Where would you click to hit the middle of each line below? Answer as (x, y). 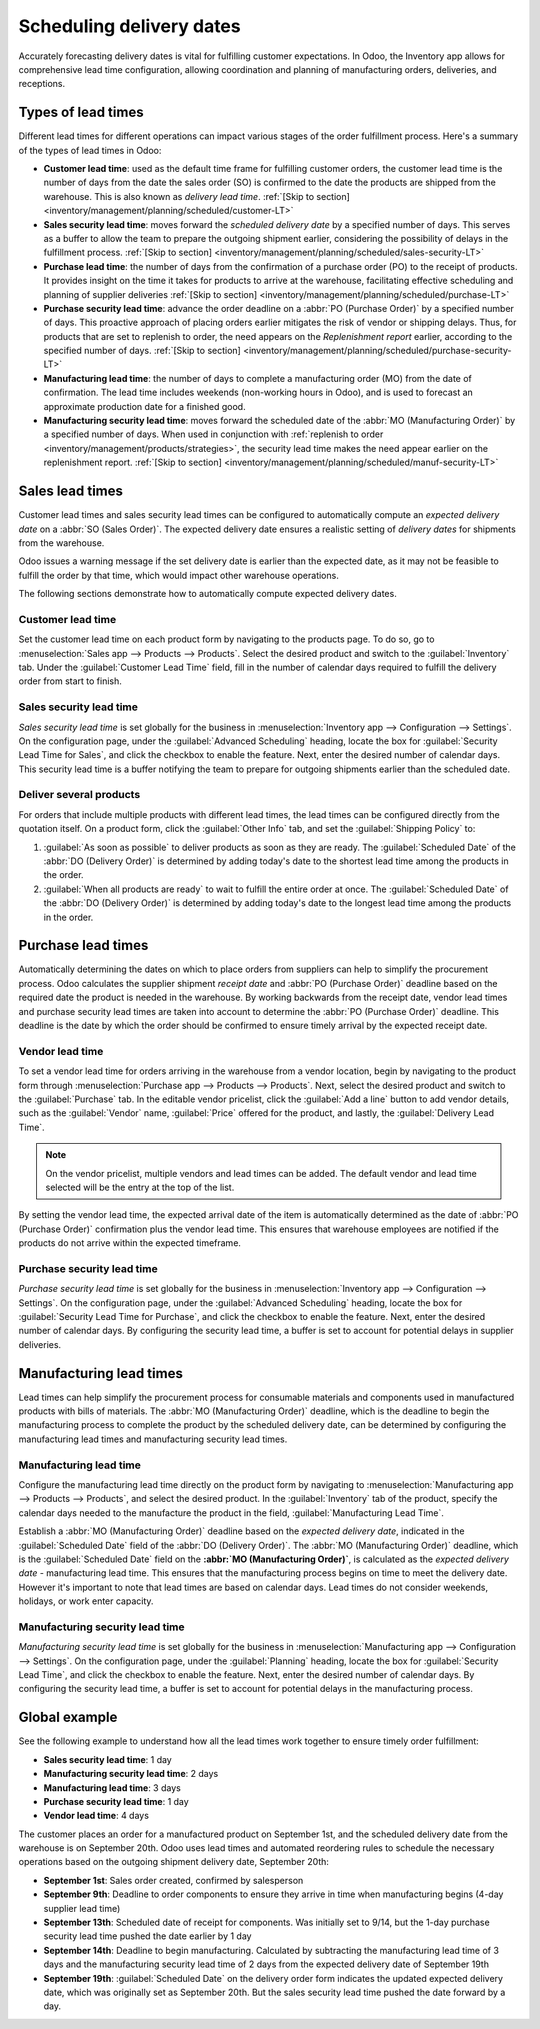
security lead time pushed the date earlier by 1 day (147, 1936)
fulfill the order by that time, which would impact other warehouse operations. (178, 575)
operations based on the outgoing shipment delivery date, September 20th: (174, 1862)
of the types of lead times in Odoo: (90, 150)
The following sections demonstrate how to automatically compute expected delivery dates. (207, 594)
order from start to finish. (70, 681)
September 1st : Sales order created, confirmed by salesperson (173, 1880)
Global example (68, 1717)
